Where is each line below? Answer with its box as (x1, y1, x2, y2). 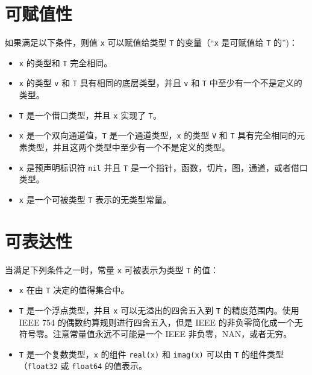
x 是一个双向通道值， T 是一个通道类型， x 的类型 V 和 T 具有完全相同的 (19, 129, 297, 141)
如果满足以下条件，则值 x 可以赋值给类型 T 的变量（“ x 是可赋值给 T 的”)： (5, 36, 298, 49)
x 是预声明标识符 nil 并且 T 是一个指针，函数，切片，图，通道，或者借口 (19, 161, 308, 173)
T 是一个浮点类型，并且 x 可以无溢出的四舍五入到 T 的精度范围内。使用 (19, 303, 299, 316)
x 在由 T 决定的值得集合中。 (19, 284, 129, 296)
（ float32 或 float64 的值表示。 (19, 359, 148, 372)
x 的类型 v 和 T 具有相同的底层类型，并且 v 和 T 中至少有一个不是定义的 (19, 76, 302, 89)
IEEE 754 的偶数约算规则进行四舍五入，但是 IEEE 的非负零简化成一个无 (19, 315, 303, 328)
